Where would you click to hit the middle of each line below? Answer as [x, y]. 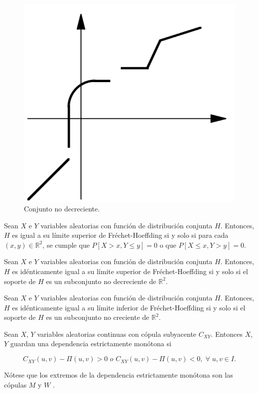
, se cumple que [66, 245]
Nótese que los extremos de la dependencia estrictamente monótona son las [119, 375]
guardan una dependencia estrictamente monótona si [91, 344]
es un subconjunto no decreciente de [101, 281]
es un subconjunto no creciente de [98, 317]
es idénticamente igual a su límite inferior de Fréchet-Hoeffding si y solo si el [129, 307]
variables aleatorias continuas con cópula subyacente [117, 334]
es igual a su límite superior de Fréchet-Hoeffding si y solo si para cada [120, 235]
